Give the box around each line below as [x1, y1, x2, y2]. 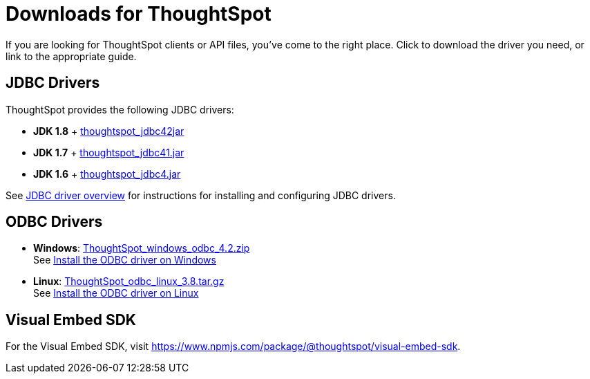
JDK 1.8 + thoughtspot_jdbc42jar [33, 124, 184, 137]
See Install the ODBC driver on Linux [33, 287, 199, 299]
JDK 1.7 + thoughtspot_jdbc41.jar [33, 146, 184, 158]
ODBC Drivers [6, 213, 103, 231]
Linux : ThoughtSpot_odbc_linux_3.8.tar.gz [33, 275, 225, 288]
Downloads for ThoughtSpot [6, 2, 272, 26]
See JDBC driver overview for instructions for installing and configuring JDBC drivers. [6, 189, 396, 201]
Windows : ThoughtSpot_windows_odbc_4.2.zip [33, 242, 250, 255]
